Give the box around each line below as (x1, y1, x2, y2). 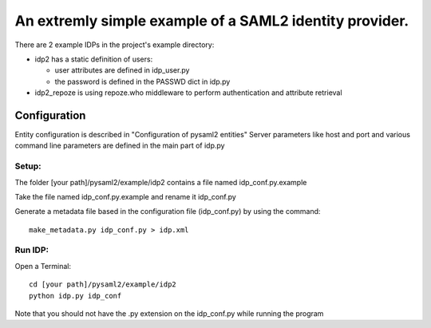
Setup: (14, 160, 42, 172)
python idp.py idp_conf (29, 291, 122, 300)
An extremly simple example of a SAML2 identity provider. (14, 12, 409, 30)
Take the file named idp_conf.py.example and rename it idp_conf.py (14, 192, 237, 201)
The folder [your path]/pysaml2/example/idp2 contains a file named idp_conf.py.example (14, 177, 307, 187)
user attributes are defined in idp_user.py (54, 65, 190, 75)
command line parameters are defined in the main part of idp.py (14, 140, 225, 151)
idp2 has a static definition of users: (34, 54, 153, 64)
